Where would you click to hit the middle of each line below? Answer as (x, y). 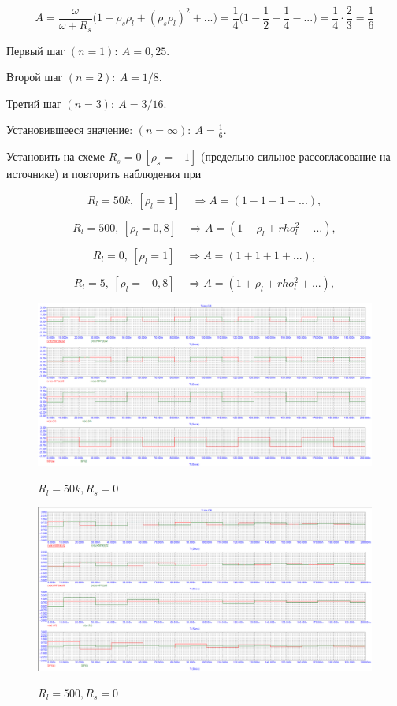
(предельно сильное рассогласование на (296, 156)
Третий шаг (34, 103)
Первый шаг (36, 50)
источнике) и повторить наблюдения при (104, 174)
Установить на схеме (56, 156)
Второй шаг (35, 77)
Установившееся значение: (70, 130)
